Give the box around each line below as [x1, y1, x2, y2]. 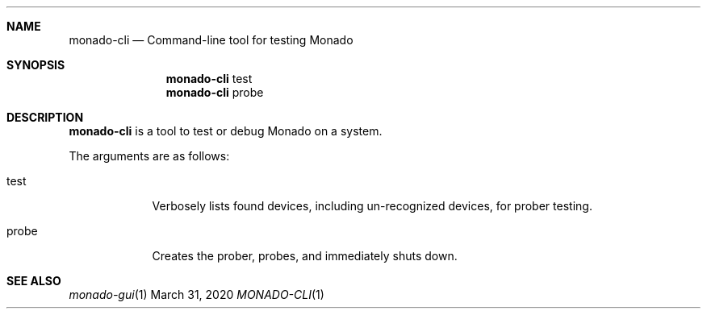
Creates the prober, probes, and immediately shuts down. [152, 249, 458, 263]
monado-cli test [165, 72, 253, 85]
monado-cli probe [165, 85, 264, 99]
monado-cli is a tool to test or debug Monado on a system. [69, 124, 383, 138]
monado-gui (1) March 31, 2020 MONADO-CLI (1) [69, 288, 324, 301]
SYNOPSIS [6, 58, 65, 72]
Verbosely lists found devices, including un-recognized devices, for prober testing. [152, 199, 592, 213]
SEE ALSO [6, 274, 61, 288]
